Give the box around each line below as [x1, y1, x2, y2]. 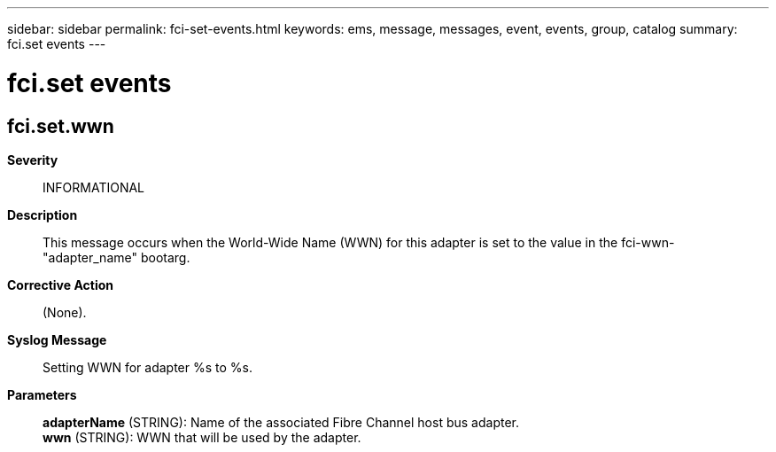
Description [7, 207, 78, 222]
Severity [7, 152, 58, 168]
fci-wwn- [621, 234, 675, 250]
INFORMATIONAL [43, 179, 145, 195]
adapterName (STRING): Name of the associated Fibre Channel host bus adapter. [43, 414, 519, 430]
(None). [43, 304, 87, 320]
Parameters [7, 386, 77, 402]
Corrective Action [7, 277, 113, 292]
